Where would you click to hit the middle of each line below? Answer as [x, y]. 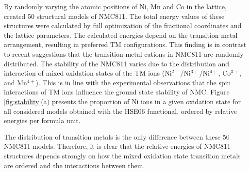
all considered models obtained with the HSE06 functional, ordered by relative [121, 111]
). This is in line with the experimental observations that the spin [133, 82]
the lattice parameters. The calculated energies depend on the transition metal [121, 35]
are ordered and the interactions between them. [75, 165]
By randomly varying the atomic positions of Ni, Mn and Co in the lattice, [115, 6]
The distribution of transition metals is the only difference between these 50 [117, 136]
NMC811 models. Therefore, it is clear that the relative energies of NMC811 [117, 146]
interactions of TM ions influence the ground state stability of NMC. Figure [117, 92]
